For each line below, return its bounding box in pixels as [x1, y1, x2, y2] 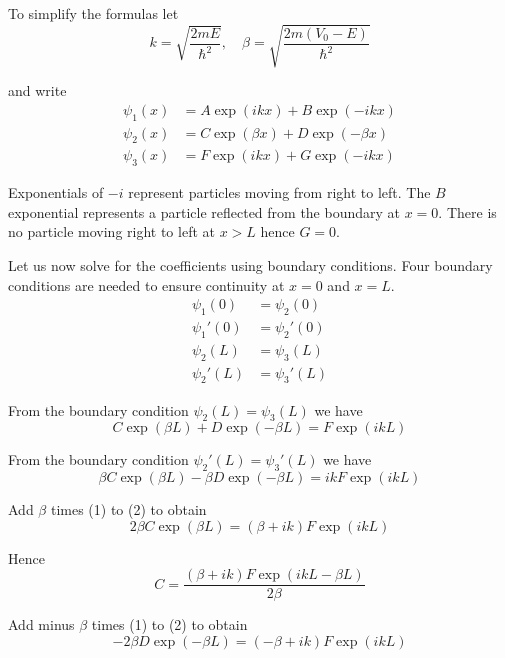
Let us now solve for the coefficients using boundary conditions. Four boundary [8, 255, 493, 275]
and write [8, 80, 67, 101]
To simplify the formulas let [8, 3, 179, 23]
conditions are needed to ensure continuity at [8, 274, 285, 295]
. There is [438, 201, 497, 222]
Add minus [8, 614, 75, 635]
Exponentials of [8, 182, 104, 203]
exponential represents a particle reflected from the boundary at [8, 201, 401, 222]
